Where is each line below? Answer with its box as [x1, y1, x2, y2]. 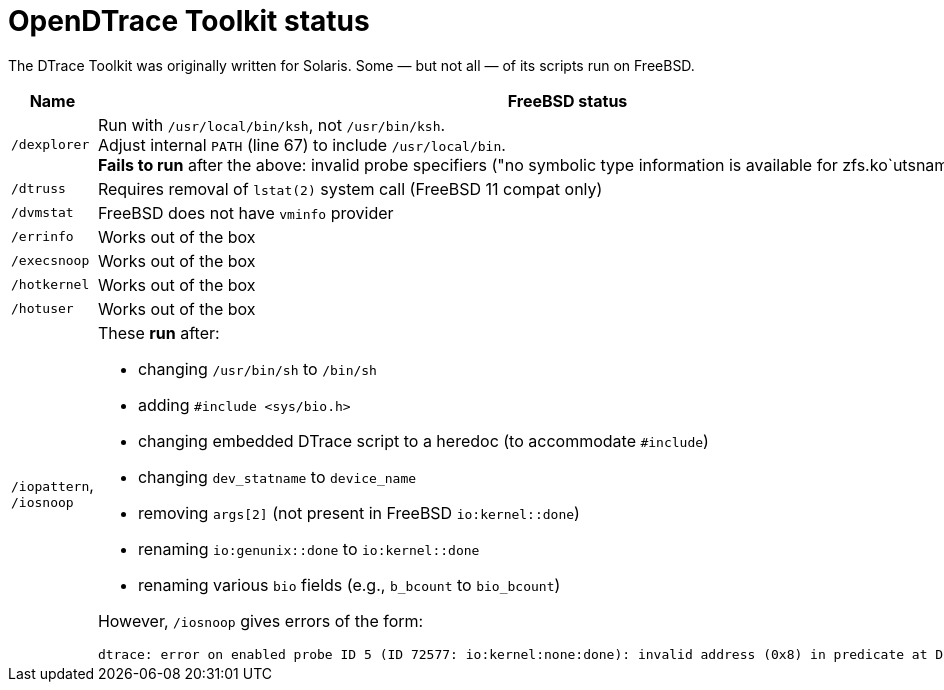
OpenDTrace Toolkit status [8, 4, 370, 38]
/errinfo [11, 229, 74, 245]
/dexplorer [11, 137, 90, 153]
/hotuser [11, 301, 74, 317]
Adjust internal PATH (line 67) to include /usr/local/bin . [97, 134, 506, 155]
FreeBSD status [507, 90, 628, 111]
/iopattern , [11, 474, 94, 495]
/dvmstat [11, 205, 74, 221]
